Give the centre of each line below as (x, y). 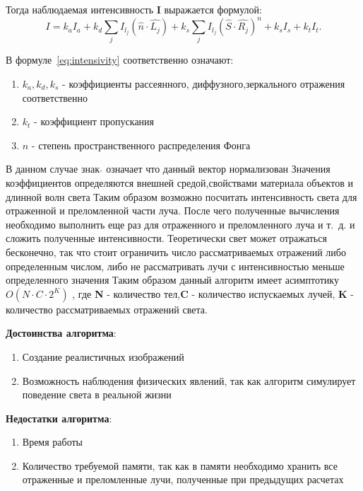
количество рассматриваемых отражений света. (107, 309)
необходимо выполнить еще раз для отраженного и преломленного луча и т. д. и (180, 224)
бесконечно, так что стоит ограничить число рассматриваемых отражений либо (176, 252)
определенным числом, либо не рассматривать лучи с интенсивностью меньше (175, 266)
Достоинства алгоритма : (61, 333)
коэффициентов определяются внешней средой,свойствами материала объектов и (179, 182)
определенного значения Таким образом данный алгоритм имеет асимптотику (172, 280)
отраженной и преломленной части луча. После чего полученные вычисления (173, 210)
